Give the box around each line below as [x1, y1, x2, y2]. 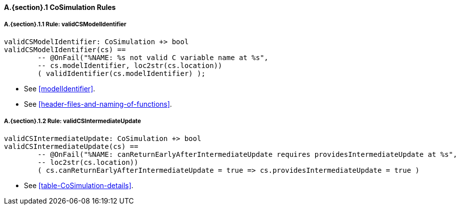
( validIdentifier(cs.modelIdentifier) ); [37, 69, 206, 77]
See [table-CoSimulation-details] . [24, 181, 133, 190]
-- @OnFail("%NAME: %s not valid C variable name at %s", [37, 53, 269, 62]
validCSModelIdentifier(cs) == [4, 45, 126, 54]
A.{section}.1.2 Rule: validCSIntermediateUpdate [4, 118, 141, 125]
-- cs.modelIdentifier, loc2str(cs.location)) [37, 61, 223, 70]
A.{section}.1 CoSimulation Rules [4, 3, 116, 11]
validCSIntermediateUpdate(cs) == [4, 142, 138, 150]
